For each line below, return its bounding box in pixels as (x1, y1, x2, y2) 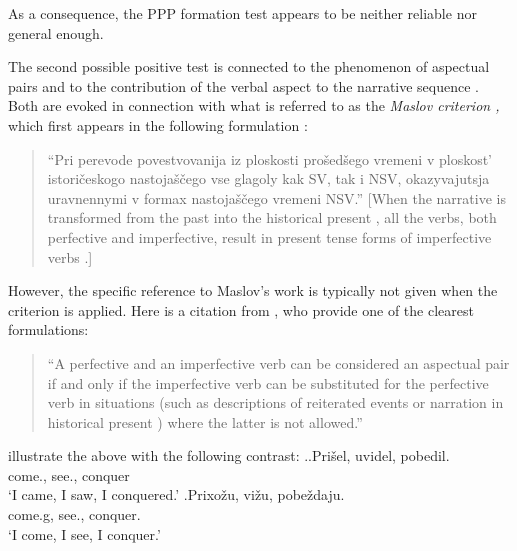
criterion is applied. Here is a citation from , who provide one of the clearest (8, 299, 474, 320)
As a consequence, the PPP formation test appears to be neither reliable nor (8, 3, 477, 23)
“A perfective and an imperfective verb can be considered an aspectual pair (47, 352, 510, 373)
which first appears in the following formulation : (8, 114, 308, 135)
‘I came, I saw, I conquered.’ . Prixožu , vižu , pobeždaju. (8, 484, 345, 505)
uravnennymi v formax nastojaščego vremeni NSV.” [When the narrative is (47, 187, 506, 208)
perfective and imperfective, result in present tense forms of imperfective (47, 226, 492, 247)
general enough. (8, 22, 104, 43)
